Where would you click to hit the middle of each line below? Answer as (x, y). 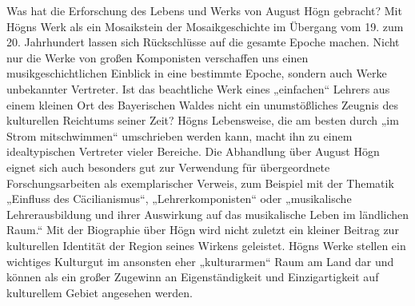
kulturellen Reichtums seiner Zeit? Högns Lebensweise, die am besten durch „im (203, 120)
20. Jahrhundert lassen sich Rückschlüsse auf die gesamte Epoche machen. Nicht (203, 42)
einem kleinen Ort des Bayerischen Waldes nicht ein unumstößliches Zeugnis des (202, 104)
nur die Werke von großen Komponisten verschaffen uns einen (158, 57)
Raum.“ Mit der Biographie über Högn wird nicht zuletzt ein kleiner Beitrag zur (203, 230)
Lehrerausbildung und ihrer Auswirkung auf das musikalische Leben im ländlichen (208, 214)
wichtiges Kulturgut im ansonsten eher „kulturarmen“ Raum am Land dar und (200, 261)
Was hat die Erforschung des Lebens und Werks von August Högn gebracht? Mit (204, 10)
